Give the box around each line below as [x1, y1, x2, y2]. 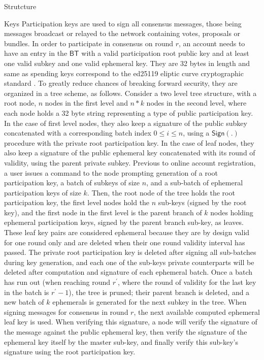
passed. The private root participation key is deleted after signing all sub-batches [4, 247, 256, 257]
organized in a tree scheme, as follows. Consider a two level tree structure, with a [4, 87, 257, 98]
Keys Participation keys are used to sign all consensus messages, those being [4, 18, 242, 28]
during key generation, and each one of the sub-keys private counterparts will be [4, 256, 254, 267]
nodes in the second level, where [146, 97, 247, 108]
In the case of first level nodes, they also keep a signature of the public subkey [4, 117, 247, 128]
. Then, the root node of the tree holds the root [87, 187, 235, 198]
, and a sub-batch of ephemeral [146, 177, 243, 188]
